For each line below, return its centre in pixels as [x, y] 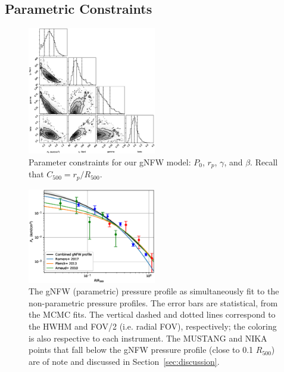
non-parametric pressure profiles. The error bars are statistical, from [153, 302]
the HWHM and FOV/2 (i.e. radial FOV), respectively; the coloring [153, 326]
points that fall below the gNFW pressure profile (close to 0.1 [141, 350]
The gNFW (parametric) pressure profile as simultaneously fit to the [154, 291]
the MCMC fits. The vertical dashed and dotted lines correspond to [152, 314]
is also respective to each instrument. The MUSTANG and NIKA [148, 338]
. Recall [264, 162]
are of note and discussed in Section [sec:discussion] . [124, 361]
